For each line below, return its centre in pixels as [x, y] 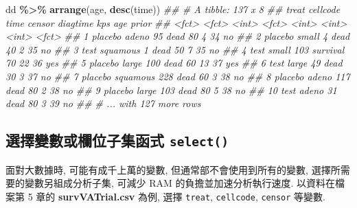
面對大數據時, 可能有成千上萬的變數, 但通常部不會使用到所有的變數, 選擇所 [173, 169]
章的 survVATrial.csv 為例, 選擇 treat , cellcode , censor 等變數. [181, 196]
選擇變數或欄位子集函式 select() [117, 140]
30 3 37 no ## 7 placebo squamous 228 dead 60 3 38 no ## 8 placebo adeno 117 [178, 76]
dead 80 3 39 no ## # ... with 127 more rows [103, 103]
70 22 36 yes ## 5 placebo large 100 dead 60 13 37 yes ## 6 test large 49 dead [174, 63]
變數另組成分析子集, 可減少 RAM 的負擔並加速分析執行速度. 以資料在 [180, 183]
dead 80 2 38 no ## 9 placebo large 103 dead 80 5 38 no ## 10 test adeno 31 [171, 90]
